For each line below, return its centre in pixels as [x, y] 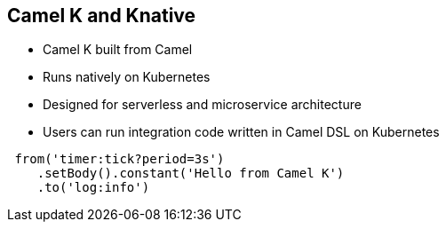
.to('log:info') [93, 188]
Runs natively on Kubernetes [127, 77]
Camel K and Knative [102, 16]
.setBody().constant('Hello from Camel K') [191, 174]
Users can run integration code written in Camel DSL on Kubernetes [241, 132]
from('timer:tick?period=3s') [119, 159]
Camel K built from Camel [118, 50]
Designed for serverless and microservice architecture [202, 105]
